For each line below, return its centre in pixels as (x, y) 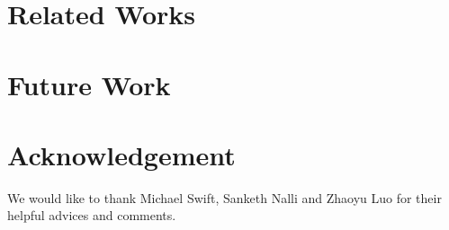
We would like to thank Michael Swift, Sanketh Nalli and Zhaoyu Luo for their (224, 197)
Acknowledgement (121, 154)
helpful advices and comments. (92, 215)
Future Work (89, 84)
